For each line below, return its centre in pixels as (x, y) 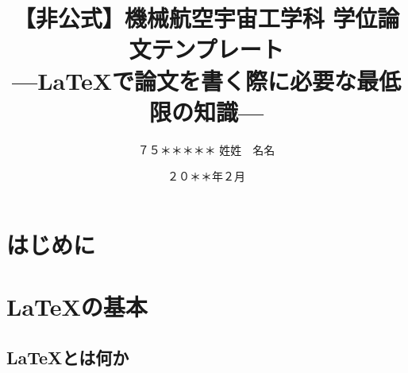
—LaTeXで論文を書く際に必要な (184, 80)
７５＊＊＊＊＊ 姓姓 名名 (206, 149)
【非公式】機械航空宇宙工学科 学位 (195, 18)
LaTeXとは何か (68, 357)
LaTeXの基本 (77, 307)
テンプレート (217, 49)
